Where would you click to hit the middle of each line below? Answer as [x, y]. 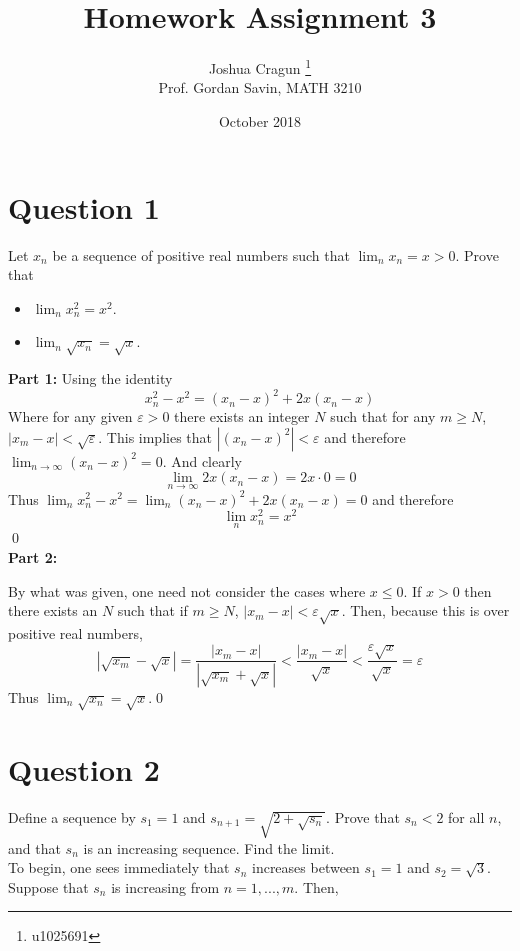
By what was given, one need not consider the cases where [187, 590]
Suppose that [48, 886]
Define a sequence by [72, 816]
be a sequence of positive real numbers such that [201, 254]
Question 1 [84, 206]
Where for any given [70, 416]
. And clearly [202, 460]
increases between [305, 867]
